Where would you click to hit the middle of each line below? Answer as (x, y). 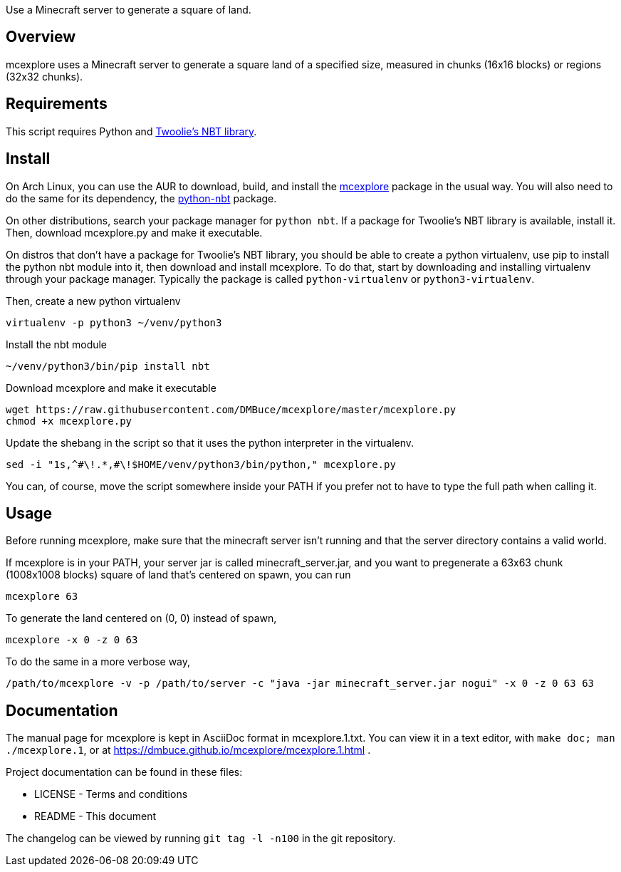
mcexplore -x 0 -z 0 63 (72, 640)
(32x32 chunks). (45, 76)
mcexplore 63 (42, 597)
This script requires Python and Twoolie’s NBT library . (131, 131)
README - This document (95, 816)
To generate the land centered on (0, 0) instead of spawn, (141, 618)
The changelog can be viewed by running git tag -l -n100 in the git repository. (201, 839)
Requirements (57, 104)
